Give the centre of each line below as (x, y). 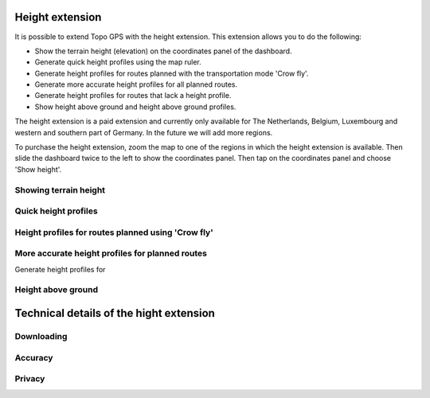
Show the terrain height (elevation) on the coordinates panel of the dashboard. (163, 51)
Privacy (30, 379)
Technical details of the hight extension (115, 313)
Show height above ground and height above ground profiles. (135, 107)
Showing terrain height (60, 189)
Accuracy (34, 357)
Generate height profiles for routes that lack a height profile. (133, 96)
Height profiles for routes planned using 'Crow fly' (114, 232)
